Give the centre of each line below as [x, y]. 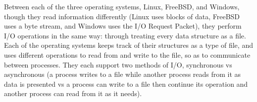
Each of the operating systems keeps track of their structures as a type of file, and [128, 45]
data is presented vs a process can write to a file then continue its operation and [126, 84]
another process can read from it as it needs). [73, 93]
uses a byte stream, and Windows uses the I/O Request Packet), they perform [123, 26]
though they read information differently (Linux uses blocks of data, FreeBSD [122, 16]
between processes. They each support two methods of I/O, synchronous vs [118, 64]
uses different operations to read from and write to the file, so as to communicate [127, 54]
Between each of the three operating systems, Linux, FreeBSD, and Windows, [122, 6]
